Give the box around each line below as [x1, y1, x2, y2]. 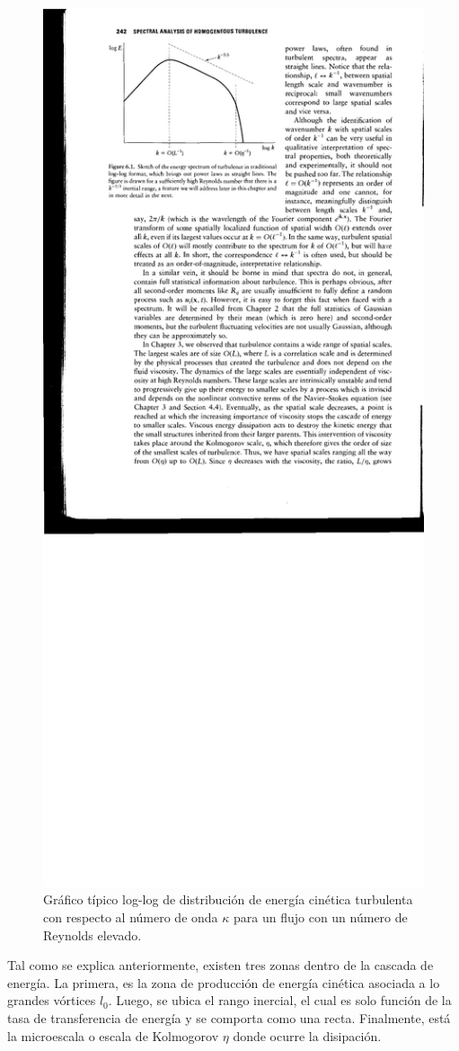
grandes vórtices [7, 991, 96, 1010]
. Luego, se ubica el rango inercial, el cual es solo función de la [108, 991, 452, 1010]
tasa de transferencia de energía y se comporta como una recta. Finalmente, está [7, 1009, 451, 1028]
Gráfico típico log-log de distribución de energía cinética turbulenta [43, 890, 413, 909]
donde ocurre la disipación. [233, 1026, 382, 1045]
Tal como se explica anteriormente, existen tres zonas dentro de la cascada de [7, 956, 434, 975]
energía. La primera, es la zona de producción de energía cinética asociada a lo [7, 973, 440, 992]
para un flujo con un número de [233, 908, 408, 927]
